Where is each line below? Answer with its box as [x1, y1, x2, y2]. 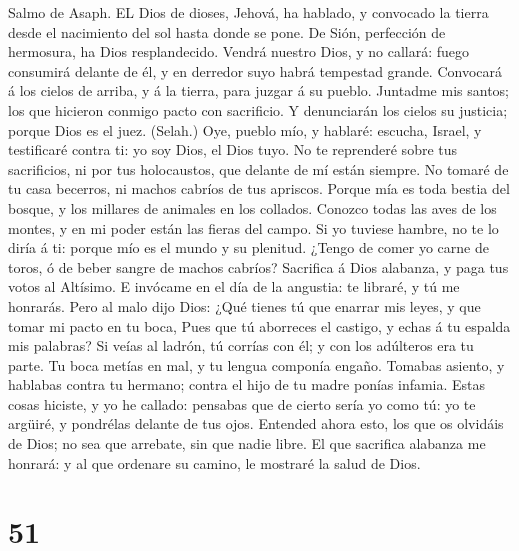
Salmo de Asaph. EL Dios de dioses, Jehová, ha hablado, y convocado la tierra [8, 2, 489, 22]
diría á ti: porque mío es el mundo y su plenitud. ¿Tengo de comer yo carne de [8, 237, 489, 258]
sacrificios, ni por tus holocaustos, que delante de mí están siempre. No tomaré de [8, 158, 509, 179]
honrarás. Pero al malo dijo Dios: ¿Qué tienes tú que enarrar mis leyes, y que [8, 295, 481, 316]
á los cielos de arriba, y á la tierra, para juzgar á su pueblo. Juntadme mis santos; [8, 80, 509, 101]
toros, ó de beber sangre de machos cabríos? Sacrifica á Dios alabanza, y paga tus [8, 256, 509, 277]
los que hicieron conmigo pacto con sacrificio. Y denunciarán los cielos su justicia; [8, 99, 508, 120]
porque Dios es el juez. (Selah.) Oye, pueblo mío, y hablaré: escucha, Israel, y [8, 119, 482, 140]
